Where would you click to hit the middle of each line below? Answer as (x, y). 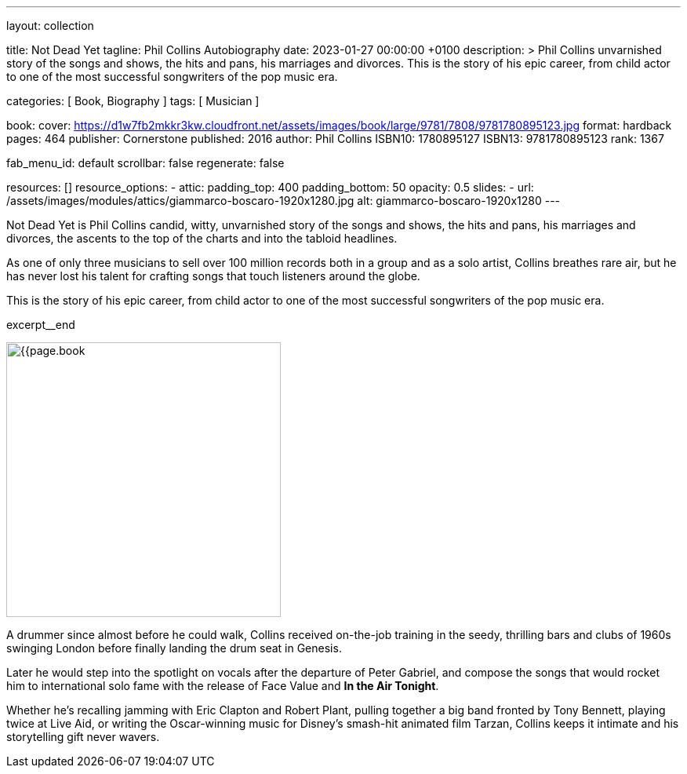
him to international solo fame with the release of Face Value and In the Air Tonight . (223, 686)
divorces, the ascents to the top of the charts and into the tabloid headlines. (202, 238)
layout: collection (50, 26)
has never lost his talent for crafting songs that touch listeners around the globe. (213, 276)
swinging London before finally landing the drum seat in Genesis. (174, 648)
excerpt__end (41, 325)
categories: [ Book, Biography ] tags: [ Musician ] (133, 101)
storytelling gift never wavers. (83, 737)
